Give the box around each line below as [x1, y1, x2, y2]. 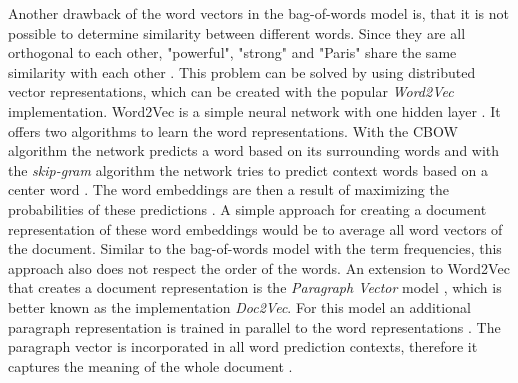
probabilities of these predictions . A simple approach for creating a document [8, 198, 487, 219]
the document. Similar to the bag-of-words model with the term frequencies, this [8, 238, 502, 259]
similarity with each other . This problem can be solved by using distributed [8, 61, 476, 82]
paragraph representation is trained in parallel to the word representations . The [8, 316, 501, 337]
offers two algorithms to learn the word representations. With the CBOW [8, 120, 458, 141]
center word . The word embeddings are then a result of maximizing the [8, 179, 449, 200]
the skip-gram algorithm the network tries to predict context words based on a [8, 159, 489, 180]
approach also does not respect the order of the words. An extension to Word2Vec [8, 257, 510, 278]
